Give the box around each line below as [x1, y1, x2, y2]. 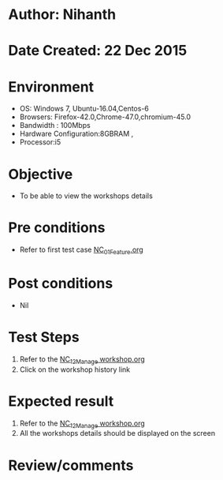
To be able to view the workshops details [19, 191, 154, 201]
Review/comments [8, 456, 134, 474]
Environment [8, 77, 95, 96]
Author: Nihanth [8, 6, 117, 24]
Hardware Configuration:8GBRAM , [19, 129, 134, 139]
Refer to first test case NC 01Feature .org [19, 245, 143, 256]
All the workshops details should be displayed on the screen [19, 429, 215, 438]
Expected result [8, 392, 114, 410]
